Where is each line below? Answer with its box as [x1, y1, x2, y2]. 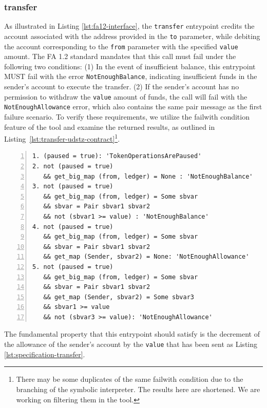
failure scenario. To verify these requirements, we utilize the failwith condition [4, 111, 250, 122]
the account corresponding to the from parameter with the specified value [4, 41, 238, 51]
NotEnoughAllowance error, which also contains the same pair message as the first [4, 101, 262, 112]
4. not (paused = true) [32, 223, 113, 230]
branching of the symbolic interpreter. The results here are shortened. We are [16, 383, 260, 394]
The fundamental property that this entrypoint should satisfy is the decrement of [4, 328, 260, 339]
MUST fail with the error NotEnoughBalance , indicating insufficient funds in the [4, 71, 257, 82]
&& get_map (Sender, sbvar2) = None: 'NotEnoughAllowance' [43, 253, 250, 261]
